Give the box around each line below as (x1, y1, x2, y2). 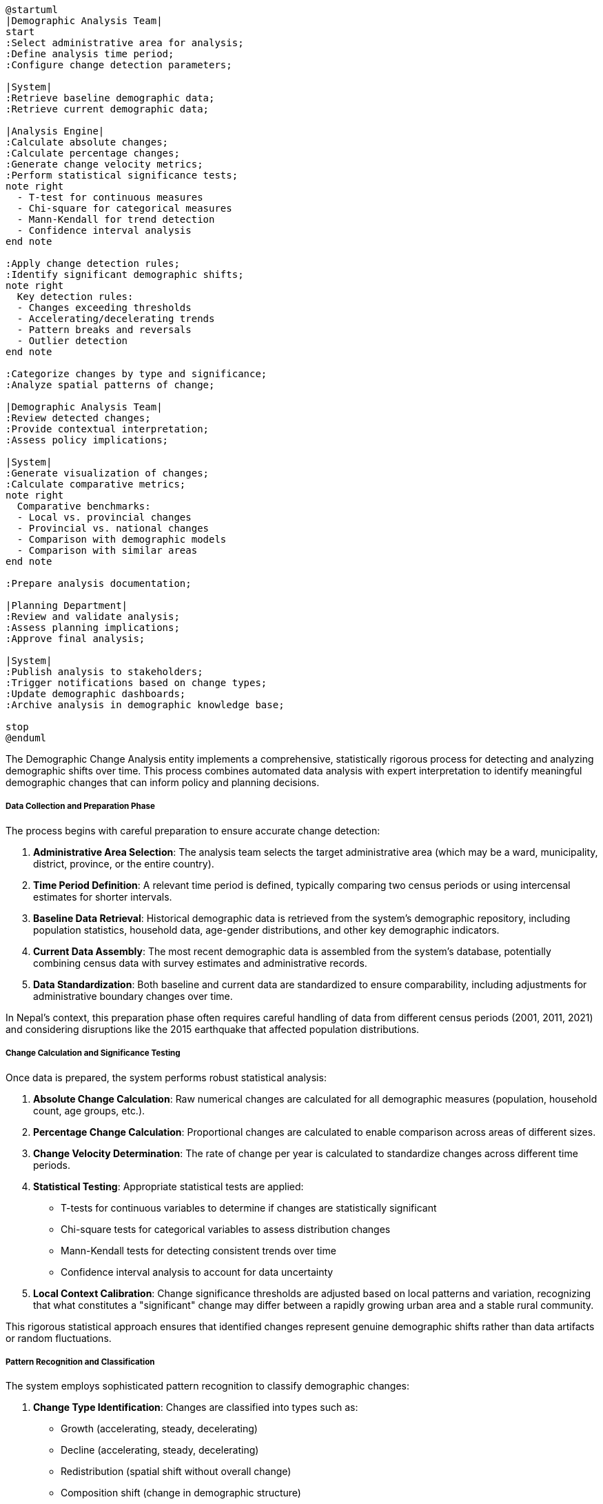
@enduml (6, 732, 47, 743)
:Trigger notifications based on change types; (6, 677, 267, 688)
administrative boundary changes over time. (33, 990, 233, 1002)
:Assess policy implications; (6, 434, 169, 445)
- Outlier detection (17, 335, 128, 346)
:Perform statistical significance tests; (6, 170, 238, 181)
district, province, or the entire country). (33, 857, 214, 870)
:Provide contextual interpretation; (6, 423, 209, 434)
